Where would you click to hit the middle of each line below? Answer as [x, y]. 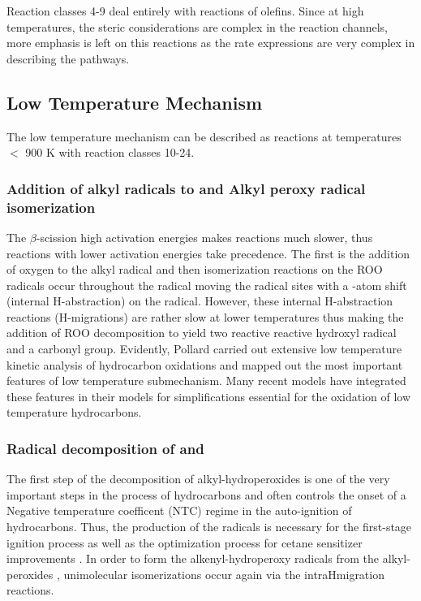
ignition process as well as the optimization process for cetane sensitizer [185, 542]
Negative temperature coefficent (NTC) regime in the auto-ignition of [179, 510]
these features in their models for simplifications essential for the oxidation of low [209, 396]
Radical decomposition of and [105, 448]
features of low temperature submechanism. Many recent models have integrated [206, 380]
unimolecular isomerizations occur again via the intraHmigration [224, 574]
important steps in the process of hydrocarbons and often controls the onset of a [206, 494]
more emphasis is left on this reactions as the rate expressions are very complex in [211, 43]
